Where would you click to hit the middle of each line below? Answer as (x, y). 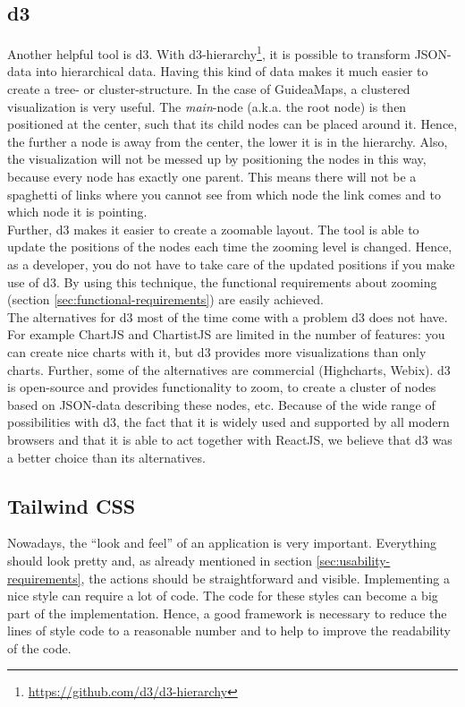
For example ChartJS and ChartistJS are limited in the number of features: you (226, 334)
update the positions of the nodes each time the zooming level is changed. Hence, (230, 247)
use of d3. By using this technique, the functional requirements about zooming (222, 281)
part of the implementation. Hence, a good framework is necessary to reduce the (227, 613)
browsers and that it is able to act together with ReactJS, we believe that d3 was (230, 439)
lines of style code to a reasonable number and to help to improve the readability (229, 630)
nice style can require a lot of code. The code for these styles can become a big (223, 596)
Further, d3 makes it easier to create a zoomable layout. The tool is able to (213, 229)
